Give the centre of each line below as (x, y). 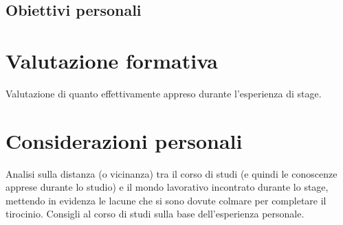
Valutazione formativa (112, 60)
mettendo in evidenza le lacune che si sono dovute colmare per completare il (166, 200)
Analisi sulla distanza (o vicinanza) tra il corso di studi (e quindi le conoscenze (171, 173)
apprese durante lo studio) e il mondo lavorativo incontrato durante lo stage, (167, 187)
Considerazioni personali (124, 140)
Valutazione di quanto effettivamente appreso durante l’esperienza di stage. (164, 93)
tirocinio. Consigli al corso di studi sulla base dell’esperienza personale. (155, 214)
